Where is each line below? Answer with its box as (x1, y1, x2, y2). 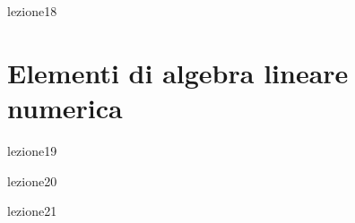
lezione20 (7, 171, 57, 190)
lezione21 (7, 202, 57, 220)
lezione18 (7, 2, 57, 20)
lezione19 (7, 141, 57, 159)
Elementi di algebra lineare (7, 54, 349, 90)
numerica (7, 89, 123, 125)
